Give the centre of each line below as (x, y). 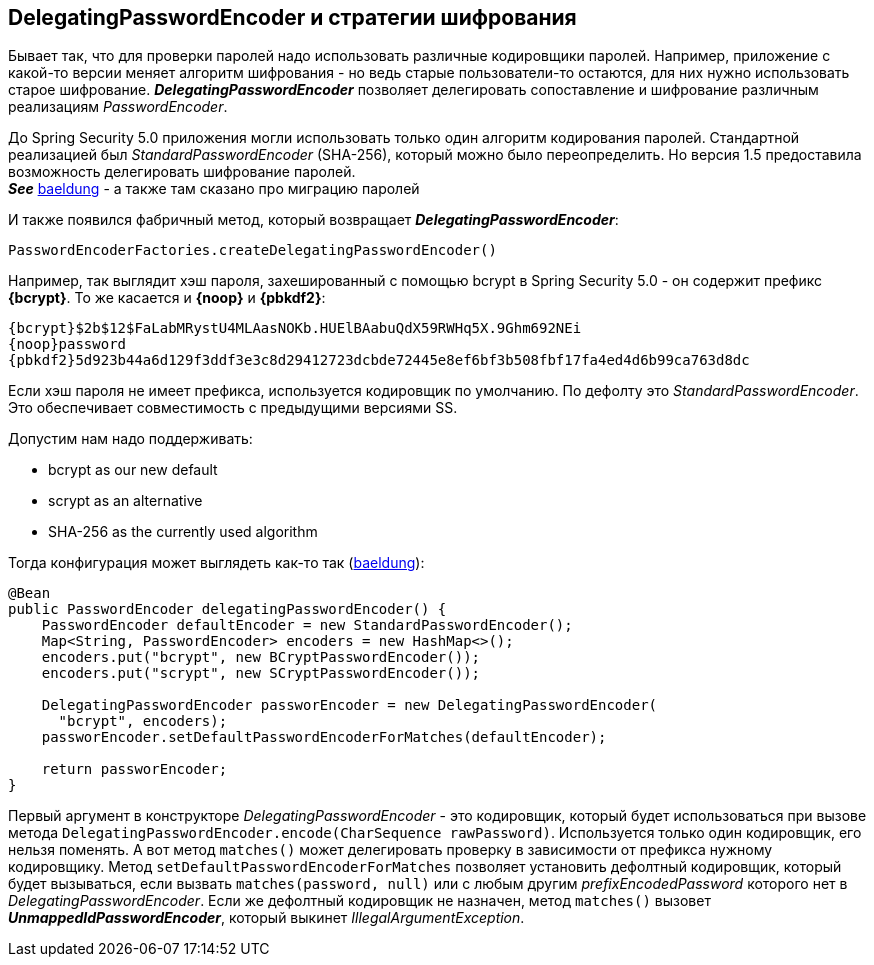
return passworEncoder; (134, 769)
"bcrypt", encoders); (143, 721)
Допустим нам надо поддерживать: (130, 439)
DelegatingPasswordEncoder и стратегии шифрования (292, 17)
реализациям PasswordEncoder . (118, 107)
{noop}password (67, 344)
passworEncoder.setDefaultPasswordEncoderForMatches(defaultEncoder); (324, 737)
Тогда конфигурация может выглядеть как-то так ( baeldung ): (216, 563)
